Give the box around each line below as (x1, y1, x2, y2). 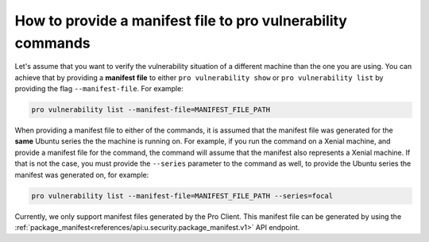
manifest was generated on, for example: (14, 170, 149, 179)
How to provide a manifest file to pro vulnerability (14, 12, 347, 29)
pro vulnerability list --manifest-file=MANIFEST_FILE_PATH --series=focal (31, 191, 334, 200)
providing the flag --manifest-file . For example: (14, 84, 184, 94)
